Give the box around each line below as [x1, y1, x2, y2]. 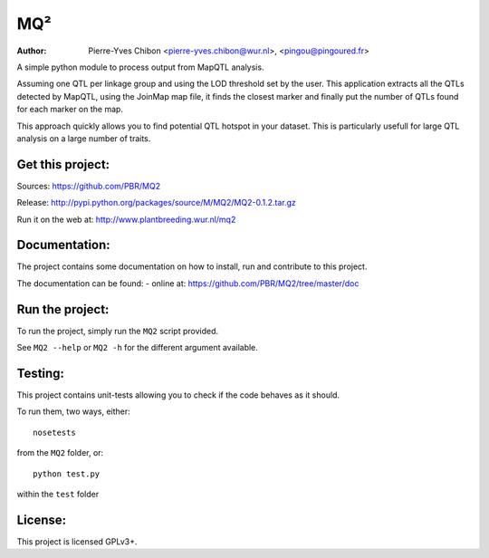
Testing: [16, 365, 65, 380]
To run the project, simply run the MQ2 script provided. [16, 325, 219, 336]
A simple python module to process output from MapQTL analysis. [16, 62, 264, 72]
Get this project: [16, 157, 110, 172]
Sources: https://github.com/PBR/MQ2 [16, 180, 161, 191]
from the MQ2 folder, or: [16, 447, 104, 458]
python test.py [33, 468, 101, 479]
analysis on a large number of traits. [16, 132, 151, 144]
